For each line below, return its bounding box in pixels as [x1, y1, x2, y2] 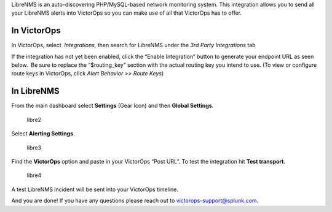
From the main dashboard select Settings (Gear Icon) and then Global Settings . [11, 102, 214, 110]
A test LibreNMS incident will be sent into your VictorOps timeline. [11, 186, 178, 193]
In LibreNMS [11, 86, 60, 96]
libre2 [26, 116, 42, 123]
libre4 [26, 172, 42, 179]
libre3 [26, 144, 42, 151]
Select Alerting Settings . [11, 130, 75, 137]
